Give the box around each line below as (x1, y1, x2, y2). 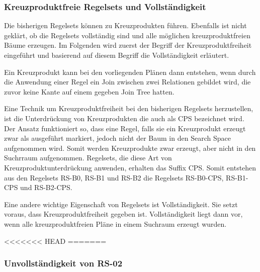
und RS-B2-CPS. (20, 182, 72, 193)
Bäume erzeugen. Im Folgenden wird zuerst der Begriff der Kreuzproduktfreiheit (4, 40, 252, 50)
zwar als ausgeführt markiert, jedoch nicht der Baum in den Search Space (4, 133, 231, 143)
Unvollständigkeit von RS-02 (4, 257, 123, 269)
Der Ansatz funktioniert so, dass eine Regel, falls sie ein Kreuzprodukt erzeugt (4, 123, 246, 133)
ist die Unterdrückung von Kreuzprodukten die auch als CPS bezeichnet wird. (4, 113, 244, 123)
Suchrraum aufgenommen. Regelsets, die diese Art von (4, 152, 172, 163)
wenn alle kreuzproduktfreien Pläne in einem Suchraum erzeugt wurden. (4, 218, 227, 229)
